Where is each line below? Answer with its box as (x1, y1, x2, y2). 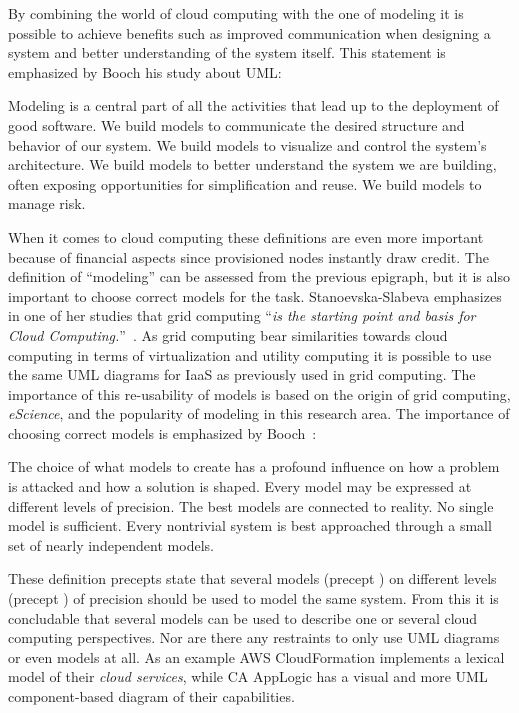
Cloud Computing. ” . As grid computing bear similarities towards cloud (8, 324, 448, 345)
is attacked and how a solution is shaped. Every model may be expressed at (8, 476, 472, 497)
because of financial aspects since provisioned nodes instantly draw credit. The (8, 246, 489, 267)
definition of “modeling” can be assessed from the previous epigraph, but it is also (8, 266, 510, 287)
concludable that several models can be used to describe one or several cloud (8, 607, 478, 628)
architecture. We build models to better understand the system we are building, (8, 154, 497, 175)
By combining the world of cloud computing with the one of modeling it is (8, 3, 464, 23)
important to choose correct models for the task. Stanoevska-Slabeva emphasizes (8, 285, 502, 306)
